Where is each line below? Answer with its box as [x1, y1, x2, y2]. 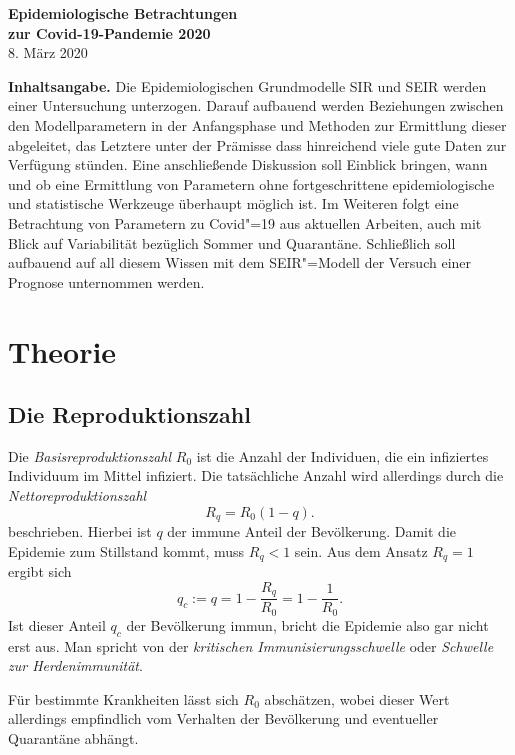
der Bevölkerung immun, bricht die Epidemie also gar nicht [126, 614, 489, 635]
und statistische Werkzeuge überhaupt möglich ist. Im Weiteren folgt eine [8, 193, 459, 214]
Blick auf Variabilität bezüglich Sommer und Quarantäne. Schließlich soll [8, 232, 456, 253]
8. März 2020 [8, 42, 88, 63]
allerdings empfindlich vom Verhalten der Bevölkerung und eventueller [8, 708, 439, 729]
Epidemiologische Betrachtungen [8, 3, 238, 23]
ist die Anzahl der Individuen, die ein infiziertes [196, 445, 489, 466]
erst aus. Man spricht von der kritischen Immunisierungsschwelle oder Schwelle [8, 635, 494, 656]
